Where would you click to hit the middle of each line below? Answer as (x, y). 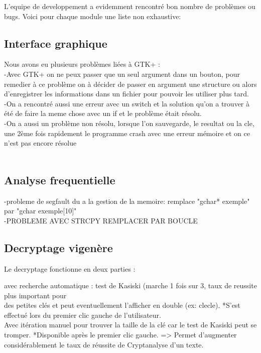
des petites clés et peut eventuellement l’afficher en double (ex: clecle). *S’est (122, 305)
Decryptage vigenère (58, 247)
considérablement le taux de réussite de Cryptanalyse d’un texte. (104, 344)
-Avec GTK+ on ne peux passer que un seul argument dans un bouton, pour (122, 74)
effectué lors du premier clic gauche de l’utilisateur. (83, 315)
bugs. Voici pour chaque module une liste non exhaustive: (93, 16)
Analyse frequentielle (60, 180)
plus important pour (35, 295)
